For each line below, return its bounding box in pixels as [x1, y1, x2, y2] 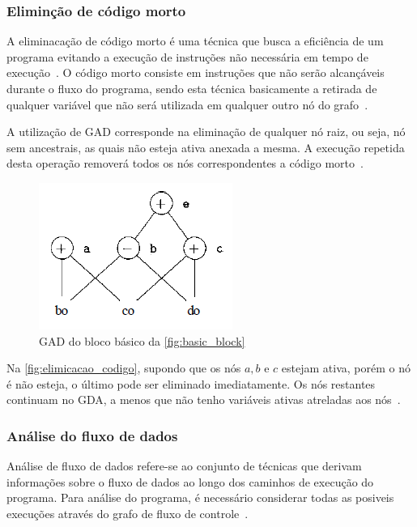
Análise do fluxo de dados [6, 425, 178, 445]
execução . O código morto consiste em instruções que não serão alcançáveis [6, 64, 385, 81]
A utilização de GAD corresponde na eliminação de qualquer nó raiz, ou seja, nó [6, 123, 406, 140]
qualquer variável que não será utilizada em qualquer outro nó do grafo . [6, 96, 368, 113]
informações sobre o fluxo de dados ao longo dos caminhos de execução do [6, 473, 374, 490]
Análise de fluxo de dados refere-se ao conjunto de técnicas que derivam [6, 457, 362, 474]
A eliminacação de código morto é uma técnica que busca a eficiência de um [6, 32, 384, 49]
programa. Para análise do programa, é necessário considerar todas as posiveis [6, 489, 394, 506]
